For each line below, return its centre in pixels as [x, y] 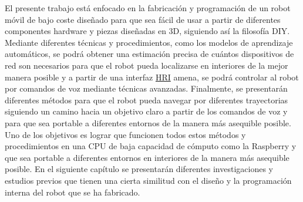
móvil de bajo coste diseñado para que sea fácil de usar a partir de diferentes [143, 19]
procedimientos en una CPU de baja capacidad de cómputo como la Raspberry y [151, 146]
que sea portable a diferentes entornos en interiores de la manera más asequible [147, 157]
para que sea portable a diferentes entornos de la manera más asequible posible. [148, 122]
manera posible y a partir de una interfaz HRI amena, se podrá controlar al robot [152, 77]
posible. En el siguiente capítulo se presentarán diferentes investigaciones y [139, 169]
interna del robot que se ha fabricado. [73, 192]
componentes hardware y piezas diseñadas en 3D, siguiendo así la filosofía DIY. [147, 31]
